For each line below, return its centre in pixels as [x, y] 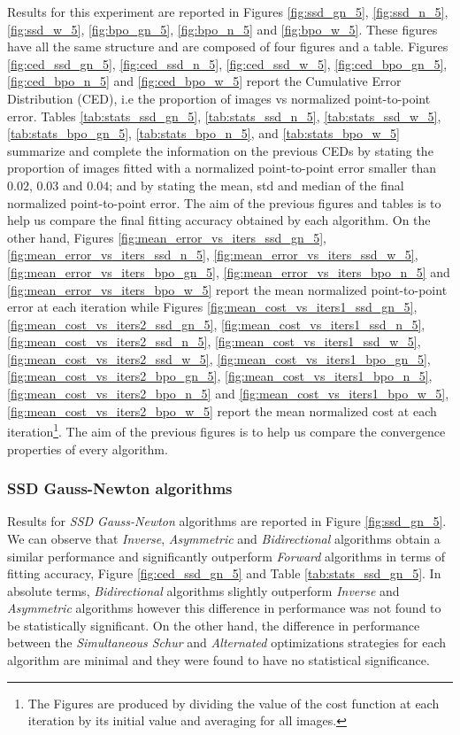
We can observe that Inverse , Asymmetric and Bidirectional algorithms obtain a [224, 538]
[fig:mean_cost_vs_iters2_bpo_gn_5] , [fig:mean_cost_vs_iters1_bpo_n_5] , [220, 376]
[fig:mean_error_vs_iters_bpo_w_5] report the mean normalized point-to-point [227, 289]
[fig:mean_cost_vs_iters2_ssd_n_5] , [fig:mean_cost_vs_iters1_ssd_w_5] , [214, 341]
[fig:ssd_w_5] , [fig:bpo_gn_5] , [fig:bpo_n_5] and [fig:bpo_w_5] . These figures [222, 29]
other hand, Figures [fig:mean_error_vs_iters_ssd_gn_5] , [167, 237]
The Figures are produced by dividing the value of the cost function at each [234, 703]
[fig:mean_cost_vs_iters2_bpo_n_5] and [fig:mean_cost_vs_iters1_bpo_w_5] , [228, 394]
